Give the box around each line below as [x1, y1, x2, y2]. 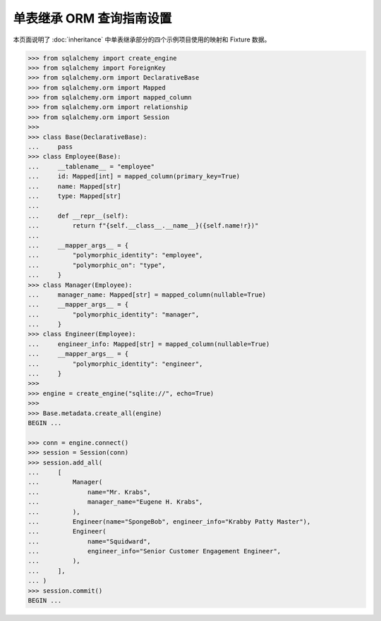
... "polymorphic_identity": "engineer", [28, 359, 203, 368]
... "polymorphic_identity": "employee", [28, 251, 203, 259]
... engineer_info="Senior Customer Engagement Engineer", [28, 547, 282, 555]
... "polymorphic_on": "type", [28, 261, 166, 269]
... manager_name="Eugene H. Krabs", [28, 498, 203, 506]
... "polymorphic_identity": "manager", [28, 310, 200, 319]
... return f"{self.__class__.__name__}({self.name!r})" [28, 222, 259, 230]
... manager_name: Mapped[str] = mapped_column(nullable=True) [28, 290, 267, 299]
